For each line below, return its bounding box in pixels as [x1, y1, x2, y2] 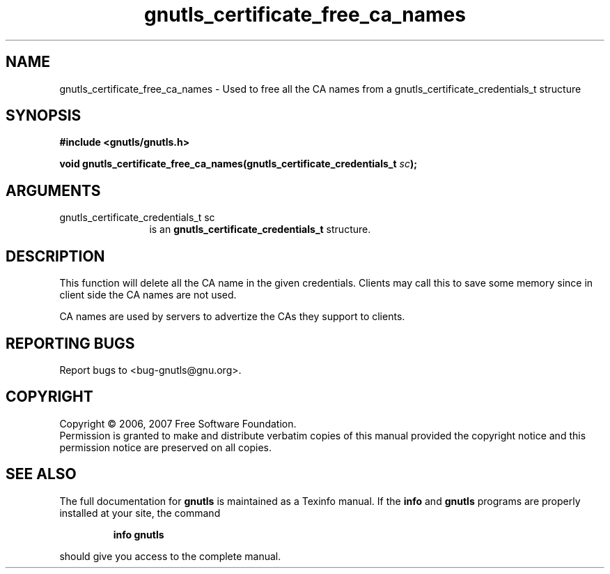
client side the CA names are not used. [59, 289, 237, 301]
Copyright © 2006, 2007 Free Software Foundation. [59, 417, 297, 430]
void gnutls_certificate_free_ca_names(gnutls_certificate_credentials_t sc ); [59, 158, 418, 170]
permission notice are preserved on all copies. [59, 441, 272, 453]
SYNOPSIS [6, 107, 81, 125]
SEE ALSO [6, 465, 77, 483]
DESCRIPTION [6, 247, 105, 265]
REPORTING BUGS [6, 334, 135, 352]
